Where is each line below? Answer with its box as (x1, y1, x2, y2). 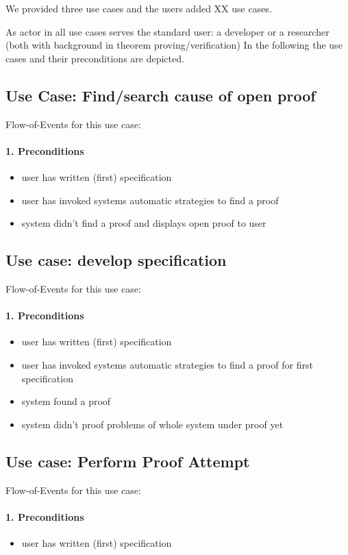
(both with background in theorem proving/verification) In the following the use (5, 38, 343, 52)
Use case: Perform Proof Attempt (5, 450, 250, 471)
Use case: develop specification (5, 249, 227, 271)
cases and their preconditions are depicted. (5, 51, 184, 65)
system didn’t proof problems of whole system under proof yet (21, 417, 284, 431)
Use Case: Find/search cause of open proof (5, 84, 316, 106)
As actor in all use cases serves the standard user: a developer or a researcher (5, 24, 330, 38)
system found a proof (21, 394, 111, 408)
